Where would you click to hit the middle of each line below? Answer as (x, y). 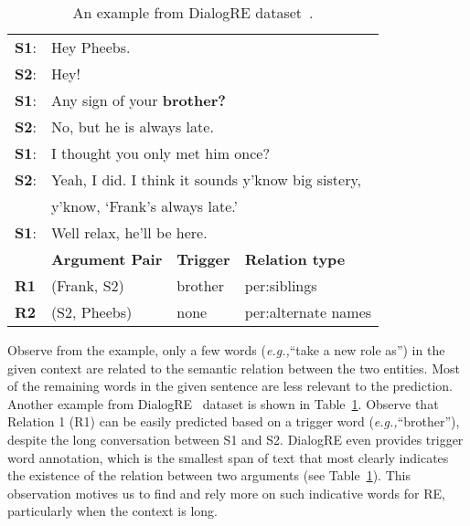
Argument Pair (107, 259)
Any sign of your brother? (138, 100)
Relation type (295, 259)
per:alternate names (308, 312)
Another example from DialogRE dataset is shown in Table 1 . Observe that (223, 403)
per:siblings (281, 285)
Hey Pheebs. (91, 47)
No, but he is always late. (132, 126)
